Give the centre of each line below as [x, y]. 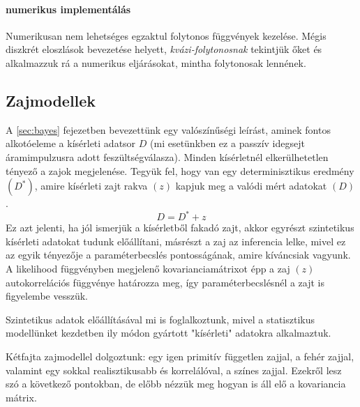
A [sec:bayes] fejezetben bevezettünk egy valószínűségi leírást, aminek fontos [168, 129]
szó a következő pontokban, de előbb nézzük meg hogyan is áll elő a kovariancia [176, 384]
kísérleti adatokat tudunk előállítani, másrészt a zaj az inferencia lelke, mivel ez [176, 241]
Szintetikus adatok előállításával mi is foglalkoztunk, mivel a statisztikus [160, 319]
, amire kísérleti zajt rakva [91, 186]
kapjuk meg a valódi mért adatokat [251, 186]
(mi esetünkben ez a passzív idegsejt [227, 143]
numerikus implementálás [68, 9]
